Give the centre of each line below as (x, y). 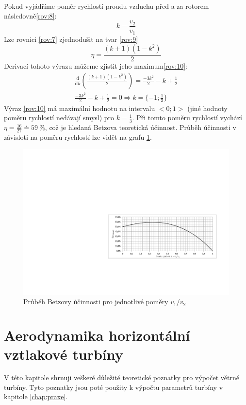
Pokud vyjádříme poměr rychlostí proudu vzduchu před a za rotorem (107, 6)
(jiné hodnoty (207, 108)
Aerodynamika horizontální (97, 335)
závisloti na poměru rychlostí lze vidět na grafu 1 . (78, 137)
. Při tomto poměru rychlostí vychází (187, 118)
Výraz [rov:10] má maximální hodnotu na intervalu (80, 108)
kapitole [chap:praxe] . (36, 396)
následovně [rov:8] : (30, 15)
